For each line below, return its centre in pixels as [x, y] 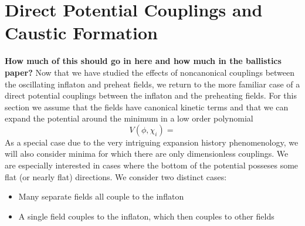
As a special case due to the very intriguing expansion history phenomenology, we [152, 142]
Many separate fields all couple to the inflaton [101, 196]
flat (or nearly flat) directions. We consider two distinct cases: [116, 176]
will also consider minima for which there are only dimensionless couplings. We [147, 154]
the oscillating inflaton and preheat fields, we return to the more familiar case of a [152, 84]
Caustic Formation [81, 33]
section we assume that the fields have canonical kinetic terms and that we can [147, 107]
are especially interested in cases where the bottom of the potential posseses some [152, 165]
